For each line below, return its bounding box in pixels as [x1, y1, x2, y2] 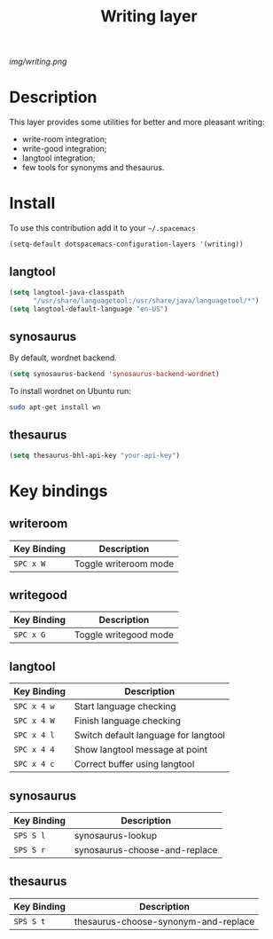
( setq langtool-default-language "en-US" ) [9, 304, 168, 313]
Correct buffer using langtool [74, 758, 195, 770]
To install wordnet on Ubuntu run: [9, 386, 131, 397]
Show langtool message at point [74, 744, 208, 756]
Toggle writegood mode [74, 628, 175, 641]
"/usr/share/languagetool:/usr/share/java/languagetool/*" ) [32, 296, 260, 305]
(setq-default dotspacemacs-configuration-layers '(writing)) [9, 240, 244, 249]
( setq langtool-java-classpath [9, 288, 125, 296]
